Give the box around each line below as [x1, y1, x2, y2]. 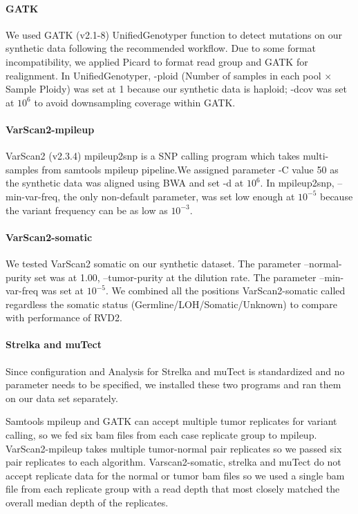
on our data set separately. [6, 390, 118, 405]
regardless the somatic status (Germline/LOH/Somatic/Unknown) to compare [6, 296, 337, 311]
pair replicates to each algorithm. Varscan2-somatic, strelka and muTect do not [6, 455, 341, 469]
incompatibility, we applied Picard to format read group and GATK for [6, 54, 308, 68]
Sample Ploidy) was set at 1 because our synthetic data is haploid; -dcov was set [6, 82, 347, 96]
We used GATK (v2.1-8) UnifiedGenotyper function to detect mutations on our [6, 27, 342, 41]
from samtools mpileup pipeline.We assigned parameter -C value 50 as [41, 162, 339, 176]
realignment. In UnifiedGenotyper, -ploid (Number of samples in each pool [6, 68, 321, 82]
